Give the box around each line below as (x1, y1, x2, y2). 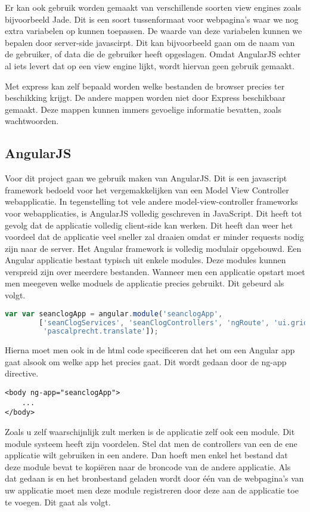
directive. (5, 367, 39, 380)
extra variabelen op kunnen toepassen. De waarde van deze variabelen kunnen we (5, 24, 302, 37)
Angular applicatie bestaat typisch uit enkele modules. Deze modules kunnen (5, 254, 286, 266)
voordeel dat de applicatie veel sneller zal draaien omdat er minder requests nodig (5, 230, 304, 243)
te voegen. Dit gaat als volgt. (5, 495, 111, 508)
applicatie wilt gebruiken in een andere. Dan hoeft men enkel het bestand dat (5, 449, 288, 461)
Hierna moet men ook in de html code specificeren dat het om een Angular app (5, 344, 295, 356)
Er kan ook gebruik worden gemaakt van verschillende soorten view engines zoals (5, 1, 301, 13)
